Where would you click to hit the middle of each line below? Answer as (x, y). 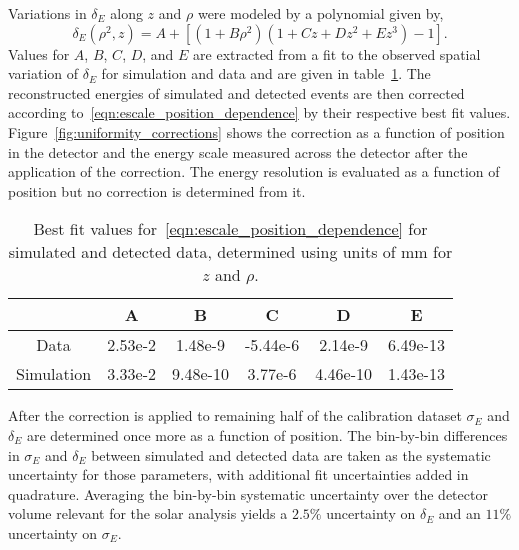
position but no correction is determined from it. (157, 190)
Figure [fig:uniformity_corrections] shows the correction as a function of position (256, 131)
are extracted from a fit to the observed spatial (337, 53)
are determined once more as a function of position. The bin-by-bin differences (267, 434)
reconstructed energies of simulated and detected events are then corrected (236, 92)
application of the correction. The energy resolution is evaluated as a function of (254, 171)
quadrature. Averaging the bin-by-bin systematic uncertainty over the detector (248, 493)
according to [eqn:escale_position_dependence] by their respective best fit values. (259, 112)
